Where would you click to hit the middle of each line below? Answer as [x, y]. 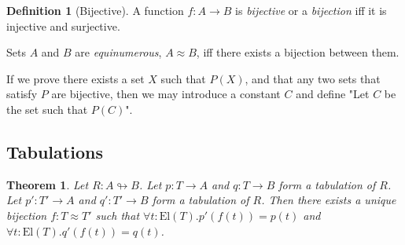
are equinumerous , [118, 52]
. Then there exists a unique [329, 200]
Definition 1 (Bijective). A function [95, 10]
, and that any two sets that [313, 78]
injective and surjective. [63, 26]
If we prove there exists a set [75, 78]
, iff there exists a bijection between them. [298, 52]
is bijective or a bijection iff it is [311, 10]
